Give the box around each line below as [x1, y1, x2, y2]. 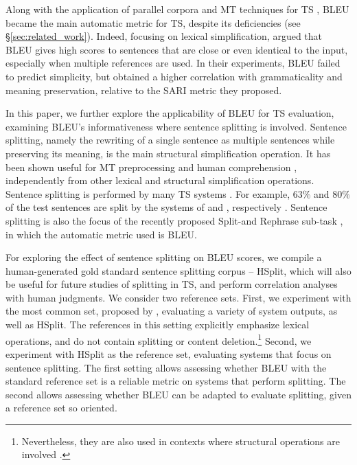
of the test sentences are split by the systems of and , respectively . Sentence [5, 200, 327, 214]
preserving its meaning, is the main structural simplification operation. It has [5, 146, 331, 160]
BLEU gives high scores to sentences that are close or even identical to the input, [5, 42, 348, 56]
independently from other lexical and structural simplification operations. [5, 173, 314, 188]
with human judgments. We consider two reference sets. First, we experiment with [5, 290, 352, 304]
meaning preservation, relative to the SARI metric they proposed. [5, 82, 282, 97]
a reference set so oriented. [5, 400, 117, 415]
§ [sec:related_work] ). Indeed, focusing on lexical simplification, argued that [5, 29, 323, 43]
